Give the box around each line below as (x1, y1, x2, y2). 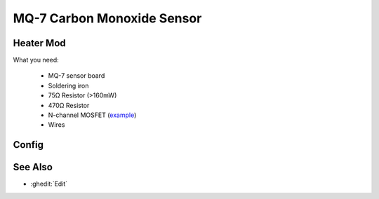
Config (13, 139, 44, 151)
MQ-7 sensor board (48, 71, 105, 80)
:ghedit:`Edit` (30, 179, 68, 188)
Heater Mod (13, 37, 66, 49)
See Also (13, 161, 53, 173)
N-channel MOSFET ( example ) (48, 111, 137, 119)
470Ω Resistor (48, 101, 90, 109)
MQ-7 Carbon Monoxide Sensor (13, 11, 202, 26)
